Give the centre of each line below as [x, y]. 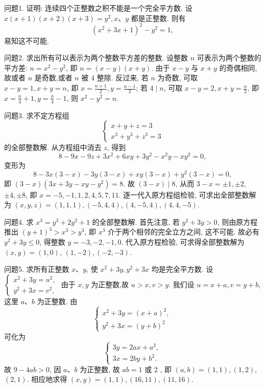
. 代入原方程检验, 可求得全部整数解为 [183, 242]
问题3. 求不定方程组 [37, 115]
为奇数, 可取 [178, 78]
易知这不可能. [27, 40]
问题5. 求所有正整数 [37, 269]
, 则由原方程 [237, 221]
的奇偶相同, [238, 67]
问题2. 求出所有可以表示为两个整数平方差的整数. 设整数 [96, 58]
